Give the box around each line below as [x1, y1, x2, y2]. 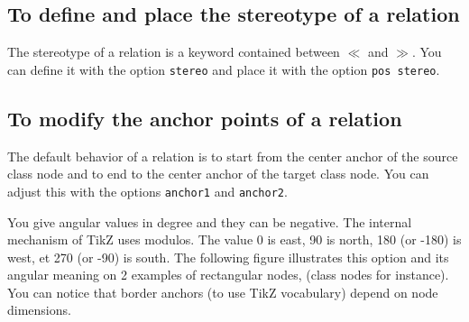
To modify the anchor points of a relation [7, 104, 402, 132]
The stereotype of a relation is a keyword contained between [7, 42, 340, 61]
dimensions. [7, 300, 71, 319]
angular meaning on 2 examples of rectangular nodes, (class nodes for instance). [7, 265, 449, 284]
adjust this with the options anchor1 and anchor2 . [7, 181, 288, 200]
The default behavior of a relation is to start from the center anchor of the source [7, 146, 458, 165]
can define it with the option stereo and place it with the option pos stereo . [7, 60, 440, 78]
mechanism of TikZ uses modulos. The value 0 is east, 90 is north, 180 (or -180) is [7, 230, 462, 249]
